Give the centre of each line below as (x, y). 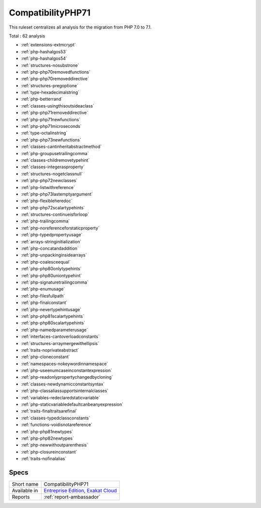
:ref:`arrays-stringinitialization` (51, 241)
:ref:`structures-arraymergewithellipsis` (60, 343)
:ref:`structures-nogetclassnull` (52, 174)
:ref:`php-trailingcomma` (45, 221)
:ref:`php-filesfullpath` (43, 296)
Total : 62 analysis (27, 36)
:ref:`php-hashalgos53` (44, 51)
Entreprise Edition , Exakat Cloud (80, 491)
